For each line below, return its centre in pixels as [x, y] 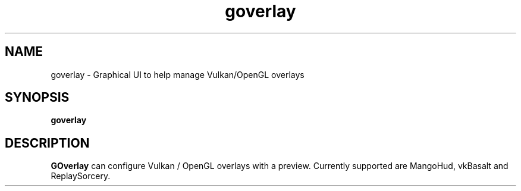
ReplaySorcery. [81, 176]
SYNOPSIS [37, 98]
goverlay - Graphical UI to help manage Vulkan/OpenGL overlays [178, 74]
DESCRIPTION [47, 143]
